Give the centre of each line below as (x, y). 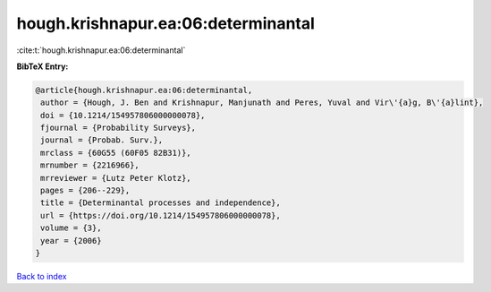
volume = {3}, (71, 228)
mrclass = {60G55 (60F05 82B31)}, (116, 153)
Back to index (42, 276)
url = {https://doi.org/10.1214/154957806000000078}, (161, 215)
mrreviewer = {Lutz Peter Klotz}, (116, 178)
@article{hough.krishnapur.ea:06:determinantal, (144, 90)
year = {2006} (71, 240)
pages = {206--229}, (85, 191)
